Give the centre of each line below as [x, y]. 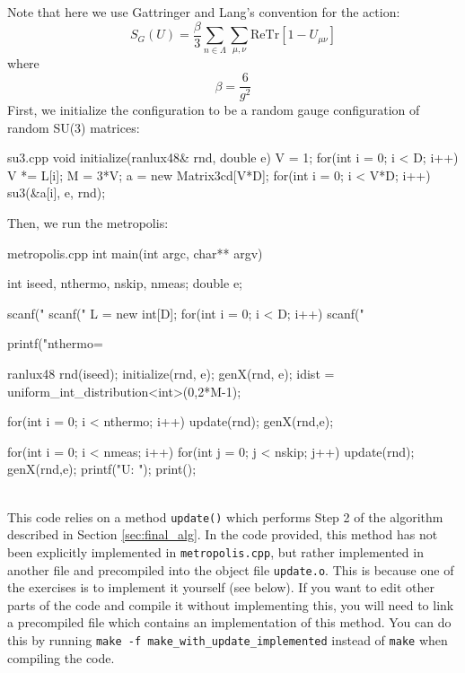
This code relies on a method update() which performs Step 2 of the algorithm [225, 516]
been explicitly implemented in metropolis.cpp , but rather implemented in [215, 551]
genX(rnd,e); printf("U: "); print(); [102, 469]
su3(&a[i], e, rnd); [57, 192]
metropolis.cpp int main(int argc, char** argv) [135, 253]
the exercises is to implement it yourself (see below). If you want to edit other [221, 587]
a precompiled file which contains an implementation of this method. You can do [229, 622]
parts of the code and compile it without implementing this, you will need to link [231, 604]
